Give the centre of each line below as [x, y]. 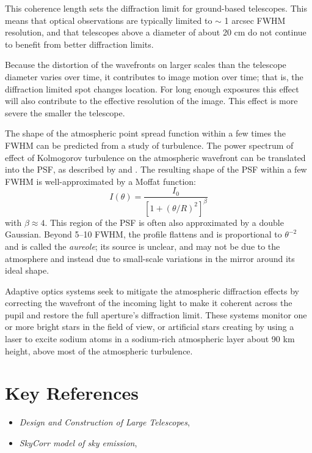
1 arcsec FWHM [255, 20]
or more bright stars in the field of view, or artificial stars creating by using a [150, 327]
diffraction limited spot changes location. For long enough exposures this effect [152, 88]
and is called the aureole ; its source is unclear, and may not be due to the [143, 246]
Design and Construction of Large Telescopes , [104, 422]
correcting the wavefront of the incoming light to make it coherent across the [149, 303]
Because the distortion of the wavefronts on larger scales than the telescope [146, 65]
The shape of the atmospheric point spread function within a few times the [146, 133]
